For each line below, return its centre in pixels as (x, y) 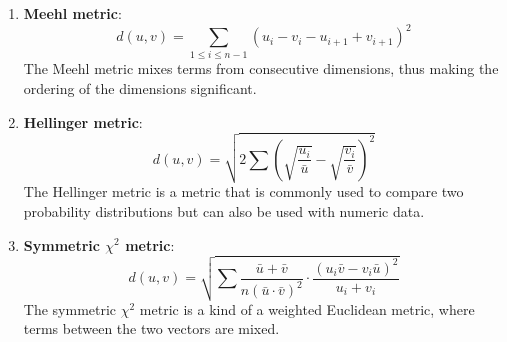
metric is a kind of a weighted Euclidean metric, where (307, 308)
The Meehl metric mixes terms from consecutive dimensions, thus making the (261, 68)
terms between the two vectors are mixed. (151, 328)
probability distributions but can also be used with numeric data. (224, 210)
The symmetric (70, 308)
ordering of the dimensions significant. (140, 88)
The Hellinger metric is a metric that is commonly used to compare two (243, 191)
